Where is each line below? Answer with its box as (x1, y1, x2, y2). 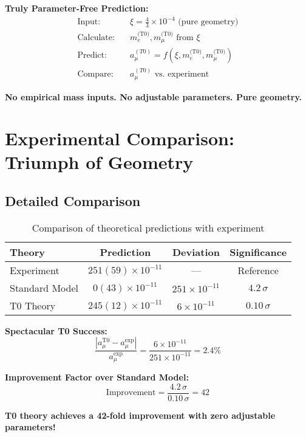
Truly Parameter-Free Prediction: (5, 2, 149, 14)
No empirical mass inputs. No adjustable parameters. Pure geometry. (5, 90, 302, 103)
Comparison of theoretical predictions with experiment (32, 220, 265, 235)
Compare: (77, 70, 114, 79)
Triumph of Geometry (5, 150, 194, 174)
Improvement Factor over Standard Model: (5, 370, 189, 383)
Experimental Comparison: (5, 126, 234, 151)
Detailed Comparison (5, 191, 141, 210)
